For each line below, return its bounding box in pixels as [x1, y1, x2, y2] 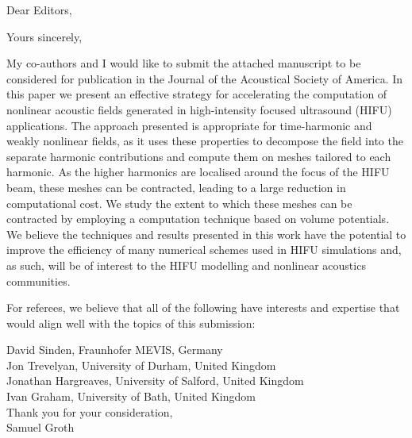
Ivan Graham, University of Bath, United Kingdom [6, 388, 256, 405]
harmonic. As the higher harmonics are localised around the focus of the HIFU [6, 163, 390, 180]
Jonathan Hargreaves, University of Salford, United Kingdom [6, 372, 304, 389]
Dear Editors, [6, 2, 72, 17]
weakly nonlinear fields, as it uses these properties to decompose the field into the [6, 133, 403, 149]
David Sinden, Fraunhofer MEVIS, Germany [6, 341, 223, 358]
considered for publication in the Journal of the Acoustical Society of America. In [6, 70, 403, 86]
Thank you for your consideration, [6, 403, 173, 420]
